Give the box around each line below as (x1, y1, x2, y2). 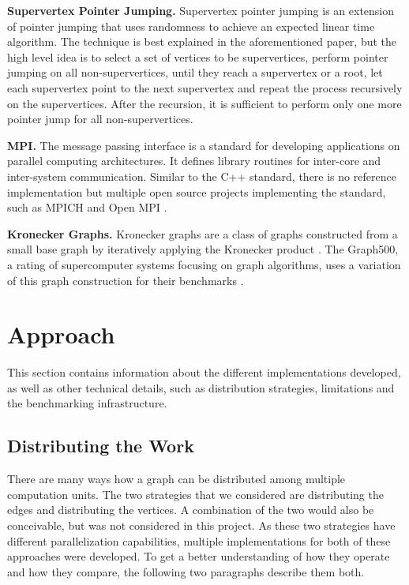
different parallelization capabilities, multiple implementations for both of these (7, 532, 391, 549)
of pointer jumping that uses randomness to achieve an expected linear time (7, 17, 375, 34)
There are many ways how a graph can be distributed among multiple (7, 471, 346, 487)
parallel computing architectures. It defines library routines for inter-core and (7, 152, 381, 169)
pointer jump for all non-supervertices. (7, 111, 193, 127)
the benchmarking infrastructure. (7, 395, 167, 411)
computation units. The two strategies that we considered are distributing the (7, 486, 384, 502)
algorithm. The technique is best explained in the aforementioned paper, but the (7, 33, 397, 50)
